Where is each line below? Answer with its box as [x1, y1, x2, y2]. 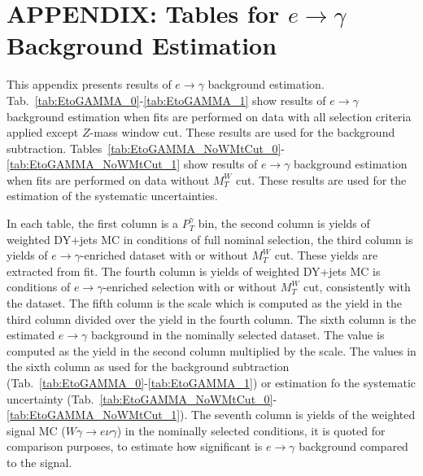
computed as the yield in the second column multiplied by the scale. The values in [7, 342, 416, 359]
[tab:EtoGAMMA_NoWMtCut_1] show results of [7, 155, 258, 172]
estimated [7, 326, 55, 343]
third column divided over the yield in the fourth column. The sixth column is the [7, 310, 416, 327]
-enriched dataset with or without [80, 247, 248, 264]
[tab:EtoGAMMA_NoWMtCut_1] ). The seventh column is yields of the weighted [7, 406, 416, 423]
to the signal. [7, 453, 72, 470]
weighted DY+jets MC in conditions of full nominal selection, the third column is [7, 230, 413, 247]
